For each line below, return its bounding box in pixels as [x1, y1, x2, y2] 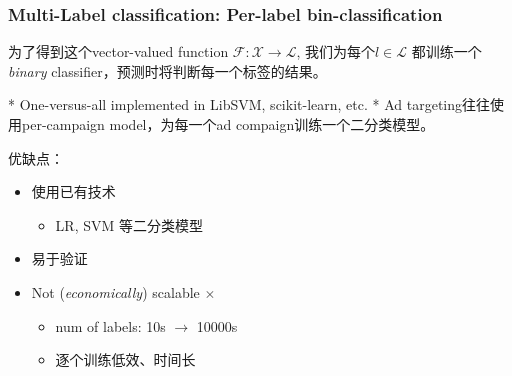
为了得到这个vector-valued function [8, 41, 229, 62]
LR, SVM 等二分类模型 [55, 214, 203, 235]
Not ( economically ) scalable [31, 281, 200, 302]
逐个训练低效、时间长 [55, 349, 196, 370]
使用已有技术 [31, 181, 116, 202]
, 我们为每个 [296, 41, 375, 62]
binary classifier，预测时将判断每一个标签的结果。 [8, 60, 327, 81]
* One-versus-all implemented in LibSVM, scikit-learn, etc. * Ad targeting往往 [8, 94, 490, 115]
